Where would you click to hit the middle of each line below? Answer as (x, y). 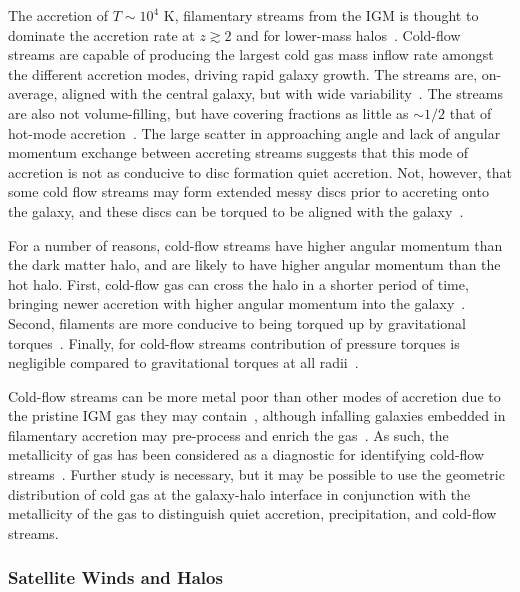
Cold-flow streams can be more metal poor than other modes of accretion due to (254, 395)
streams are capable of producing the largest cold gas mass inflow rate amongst (251, 54)
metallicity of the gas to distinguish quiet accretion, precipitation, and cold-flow (252, 513)
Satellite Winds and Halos (115, 577)
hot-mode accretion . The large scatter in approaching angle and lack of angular (254, 132)
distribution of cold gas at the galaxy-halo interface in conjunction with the (239, 493)
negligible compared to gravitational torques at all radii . (183, 362)
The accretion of (58, 15)
